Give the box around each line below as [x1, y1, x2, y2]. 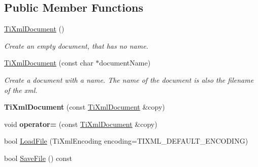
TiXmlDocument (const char [4, 57, 93, 68]
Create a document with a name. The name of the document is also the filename [4, 74, 254, 85]
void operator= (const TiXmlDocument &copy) [4, 118, 157, 129]
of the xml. [4, 84, 38, 95]
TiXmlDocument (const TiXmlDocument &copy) [4, 102, 165, 112]
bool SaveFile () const [4, 152, 73, 163]
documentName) [99, 57, 151, 68]
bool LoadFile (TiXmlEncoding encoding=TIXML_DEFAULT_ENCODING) [4, 136, 248, 146]
